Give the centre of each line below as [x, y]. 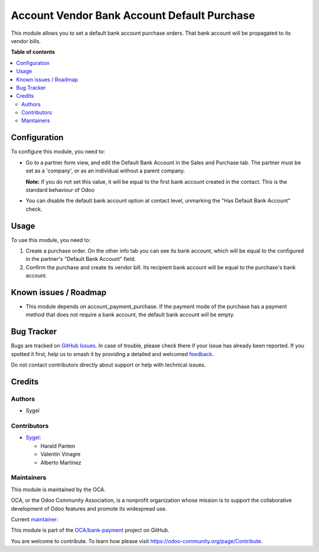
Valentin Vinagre [61, 454]
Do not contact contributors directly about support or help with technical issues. [108, 365]
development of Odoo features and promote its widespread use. [89, 508]
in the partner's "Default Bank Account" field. [81, 259]
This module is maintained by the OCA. [58, 489]
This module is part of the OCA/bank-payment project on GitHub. [90, 530]
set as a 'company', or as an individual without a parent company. [105, 171]
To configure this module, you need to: [58, 152]
